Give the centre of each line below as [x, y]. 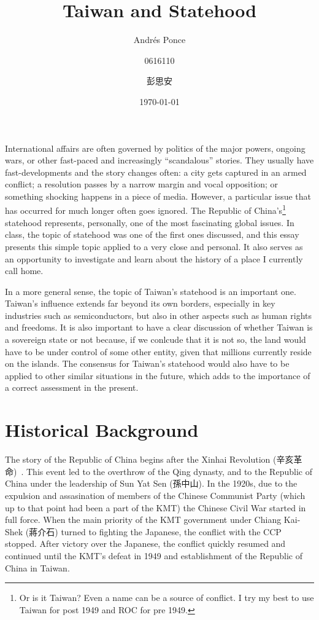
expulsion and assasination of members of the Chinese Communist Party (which [155, 495]
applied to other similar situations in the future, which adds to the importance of [158, 375]
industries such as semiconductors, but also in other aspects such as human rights [158, 315]
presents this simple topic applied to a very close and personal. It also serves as [154, 246]
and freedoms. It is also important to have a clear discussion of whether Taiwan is [159, 327]
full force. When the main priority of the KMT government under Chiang [143, 520]
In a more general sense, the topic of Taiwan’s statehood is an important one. [151, 291]
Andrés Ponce [159, 40]
